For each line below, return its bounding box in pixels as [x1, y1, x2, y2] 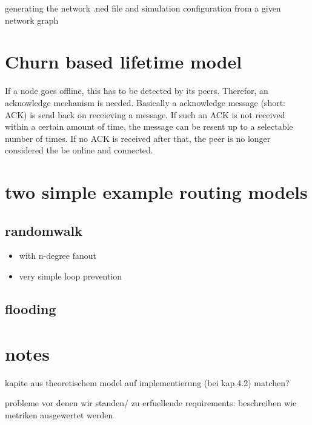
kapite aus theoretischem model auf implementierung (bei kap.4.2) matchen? [5, 376, 290, 389]
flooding [5, 300, 56, 318]
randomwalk [5, 221, 83, 239]
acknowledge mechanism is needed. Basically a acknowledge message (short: [5, 96, 285, 109]
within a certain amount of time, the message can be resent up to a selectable [5, 120, 293, 133]
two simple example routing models [5, 179, 308, 204]
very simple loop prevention [19, 270, 122, 283]
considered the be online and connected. [5, 144, 153, 156]
